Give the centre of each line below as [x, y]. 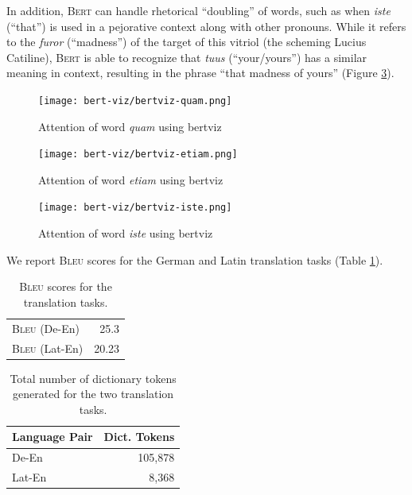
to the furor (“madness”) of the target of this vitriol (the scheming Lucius [187, 42]
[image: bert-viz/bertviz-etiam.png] [138, 155]
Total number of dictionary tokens [93, 378]
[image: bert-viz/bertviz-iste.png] [135, 208]
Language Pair [52, 437]
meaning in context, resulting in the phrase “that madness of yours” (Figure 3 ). [200, 73]
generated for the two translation [93, 394]
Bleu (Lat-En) [48, 348]
